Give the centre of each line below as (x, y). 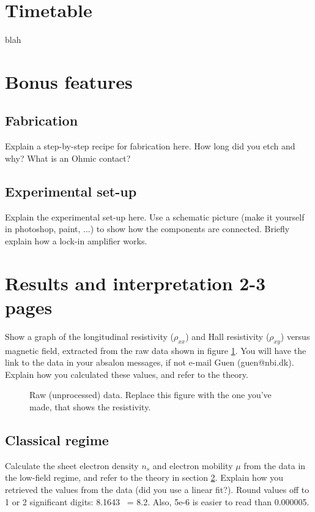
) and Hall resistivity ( (228, 336)
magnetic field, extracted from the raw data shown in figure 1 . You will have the (156, 350)
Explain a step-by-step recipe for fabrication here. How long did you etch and (150, 146)
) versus (295, 336)
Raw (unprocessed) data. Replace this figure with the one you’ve (150, 395)
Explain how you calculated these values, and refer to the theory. (127, 374)
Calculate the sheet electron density (72, 465)
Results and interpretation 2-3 (135, 283)
